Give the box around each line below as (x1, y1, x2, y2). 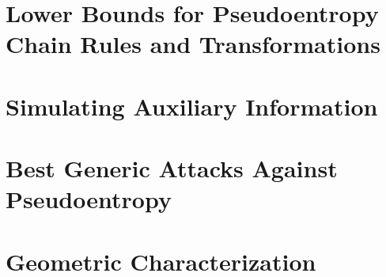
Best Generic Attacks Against (6, 152, 338, 184)
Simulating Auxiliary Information (6, 89, 378, 122)
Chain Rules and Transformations (6, 28, 380, 60)
